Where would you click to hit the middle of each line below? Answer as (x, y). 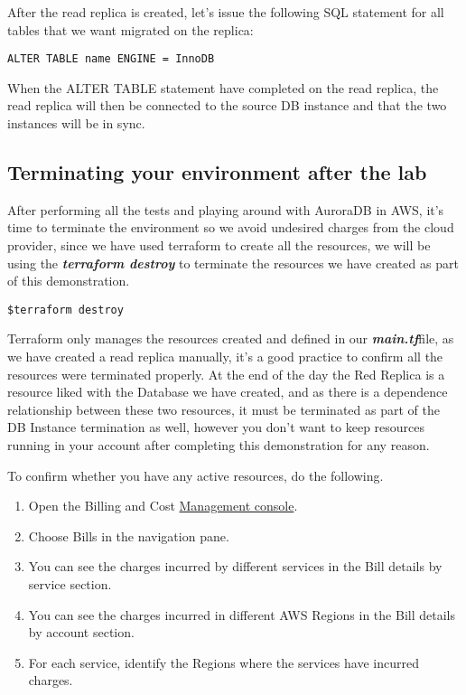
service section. (70, 583)
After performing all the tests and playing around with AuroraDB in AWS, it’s (226, 209)
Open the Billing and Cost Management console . (163, 506)
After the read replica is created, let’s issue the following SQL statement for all (226, 12)
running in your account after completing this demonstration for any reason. (219, 445)
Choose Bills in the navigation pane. (129, 535)
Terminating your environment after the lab (217, 172)
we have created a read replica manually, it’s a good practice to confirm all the (225, 357)
